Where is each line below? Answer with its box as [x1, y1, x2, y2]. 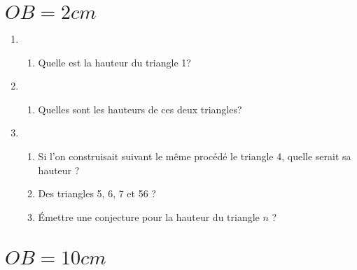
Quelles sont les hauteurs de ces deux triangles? [38, 101, 242, 116]
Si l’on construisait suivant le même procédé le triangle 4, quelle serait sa [38, 148, 351, 163]
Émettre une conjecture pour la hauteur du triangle [38, 209, 260, 224]
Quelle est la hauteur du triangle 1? [38, 55, 191, 69]
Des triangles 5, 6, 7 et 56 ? [38, 186, 156, 201]
